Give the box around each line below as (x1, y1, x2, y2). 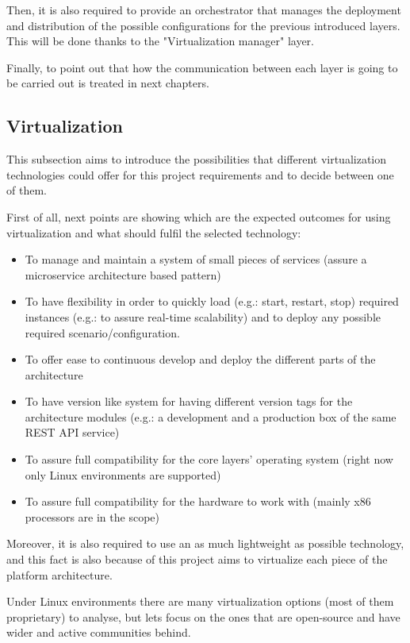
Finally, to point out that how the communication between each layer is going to (6, 59, 398, 75)
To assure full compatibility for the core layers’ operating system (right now (25, 451, 393, 468)
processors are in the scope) (25, 508, 159, 525)
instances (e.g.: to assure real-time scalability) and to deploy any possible (25, 308, 381, 325)
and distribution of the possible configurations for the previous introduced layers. (6, 17, 400, 33)
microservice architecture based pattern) (25, 266, 221, 283)
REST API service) (25, 424, 120, 441)
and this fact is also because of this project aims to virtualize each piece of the (6, 551, 388, 568)
